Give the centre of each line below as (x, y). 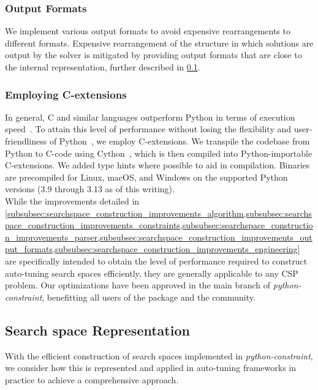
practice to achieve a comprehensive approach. (92, 379)
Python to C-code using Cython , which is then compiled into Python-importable (159, 153)
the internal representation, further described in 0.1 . (103, 67)
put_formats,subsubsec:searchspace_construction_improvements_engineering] (153, 249)
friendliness (26, 141)
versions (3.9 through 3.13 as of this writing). (90, 189)
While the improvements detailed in (72, 201)
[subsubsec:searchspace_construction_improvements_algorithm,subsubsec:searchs (158, 213)
